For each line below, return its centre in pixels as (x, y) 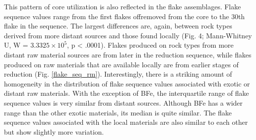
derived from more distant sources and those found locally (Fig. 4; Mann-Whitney (128, 35)
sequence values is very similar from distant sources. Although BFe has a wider (123, 102)
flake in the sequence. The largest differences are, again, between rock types (118, 26)
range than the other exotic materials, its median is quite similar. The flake (118, 112)
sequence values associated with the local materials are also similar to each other (126, 122)
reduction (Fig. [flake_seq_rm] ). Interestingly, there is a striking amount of (118, 74)
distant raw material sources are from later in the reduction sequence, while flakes (128, 54)
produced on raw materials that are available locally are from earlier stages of (121, 64)
